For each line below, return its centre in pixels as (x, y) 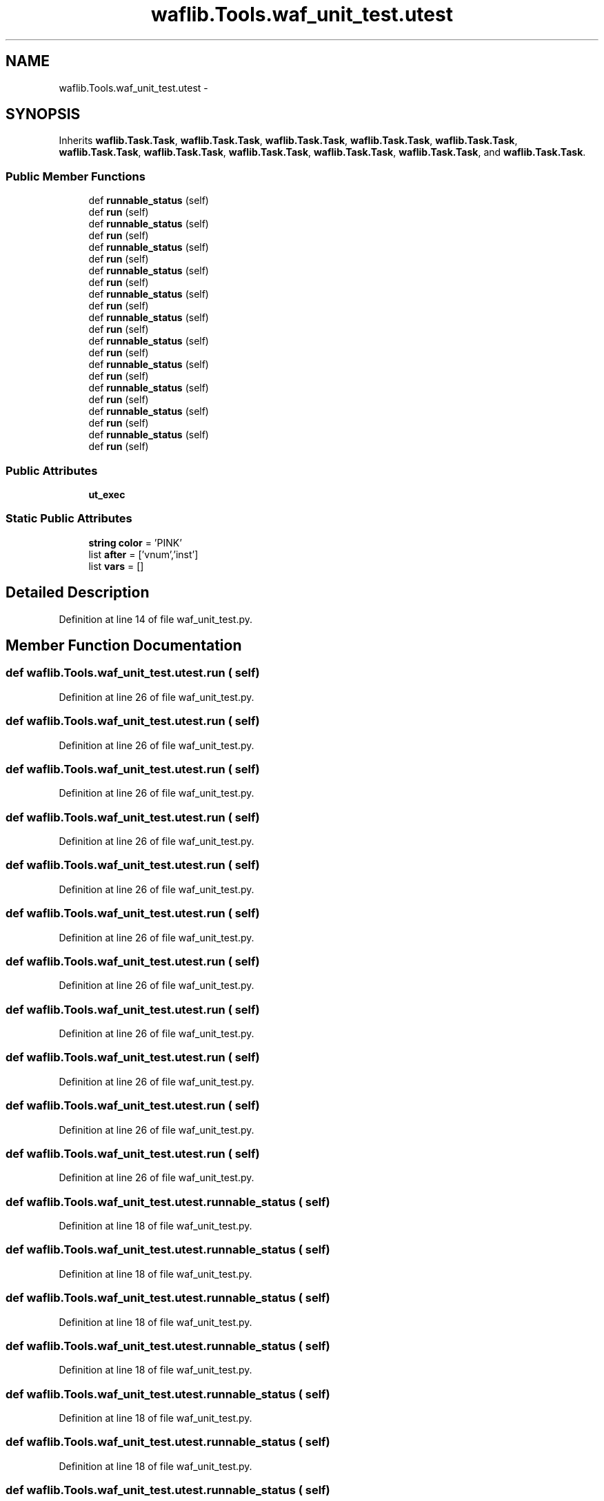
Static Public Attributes (69, 519)
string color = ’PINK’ (135, 542)
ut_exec (107, 494)
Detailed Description (78, 593)
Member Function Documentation (124, 645)
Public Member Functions (75, 176)
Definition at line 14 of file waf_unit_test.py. (156, 619)
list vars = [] (116, 566)
